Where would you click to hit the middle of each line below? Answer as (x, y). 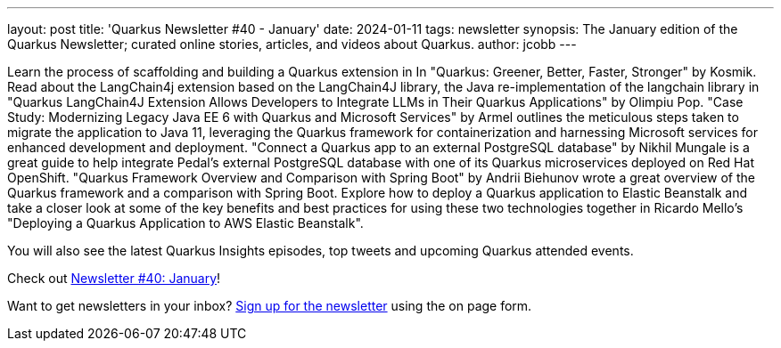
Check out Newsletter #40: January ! (114, 278)
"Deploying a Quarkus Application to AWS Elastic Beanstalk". (185, 223)
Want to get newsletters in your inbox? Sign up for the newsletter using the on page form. (270, 306)
